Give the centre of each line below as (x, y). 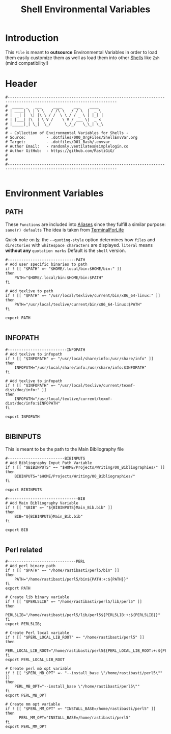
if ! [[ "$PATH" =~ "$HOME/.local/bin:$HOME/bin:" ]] (64, 269)
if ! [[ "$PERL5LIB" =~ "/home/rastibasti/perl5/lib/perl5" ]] (74, 602)
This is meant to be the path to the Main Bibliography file (65, 449)
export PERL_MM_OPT (26, 727)
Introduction (32, 38)
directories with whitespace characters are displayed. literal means (79, 245)
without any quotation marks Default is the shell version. (66, 250)
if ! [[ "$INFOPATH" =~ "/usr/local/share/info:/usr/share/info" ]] (79, 359)
